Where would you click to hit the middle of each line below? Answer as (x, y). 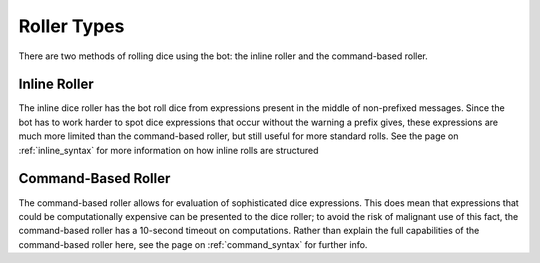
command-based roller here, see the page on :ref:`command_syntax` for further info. (193, 244)
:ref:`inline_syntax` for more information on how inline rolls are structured (168, 150)
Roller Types (71, 26)
